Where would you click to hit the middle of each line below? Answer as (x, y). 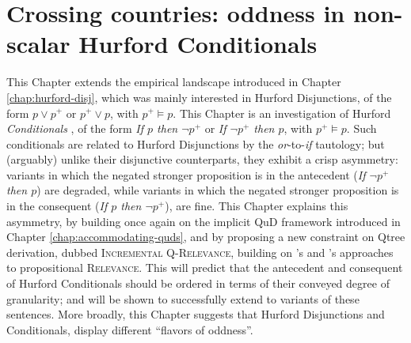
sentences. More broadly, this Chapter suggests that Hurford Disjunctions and (196, 314)
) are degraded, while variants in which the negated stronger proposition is (218, 190)
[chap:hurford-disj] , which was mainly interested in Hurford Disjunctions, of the (199, 97)
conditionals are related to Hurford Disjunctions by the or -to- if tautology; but (196, 143)
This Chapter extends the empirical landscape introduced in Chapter (174, 82)
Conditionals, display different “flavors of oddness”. (130, 329)
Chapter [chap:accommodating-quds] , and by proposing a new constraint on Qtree (206, 237)
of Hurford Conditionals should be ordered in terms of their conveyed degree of (198, 283)
